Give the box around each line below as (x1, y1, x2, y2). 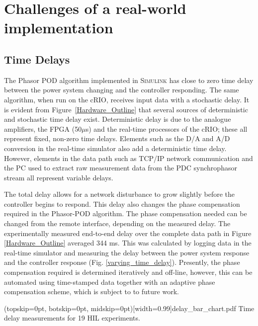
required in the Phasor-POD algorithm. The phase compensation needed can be (4, 208, 247, 219)
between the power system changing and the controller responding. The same (4, 84, 239, 95)
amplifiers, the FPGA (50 (4, 123, 82, 134)
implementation (4, 17, 113, 38)
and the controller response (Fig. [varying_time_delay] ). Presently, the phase (4, 257, 240, 267)
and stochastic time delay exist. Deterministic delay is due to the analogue (4, 114, 231, 124)
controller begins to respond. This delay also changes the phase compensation (4, 198, 240, 209)
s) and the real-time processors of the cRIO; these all (86, 123, 248, 134)
